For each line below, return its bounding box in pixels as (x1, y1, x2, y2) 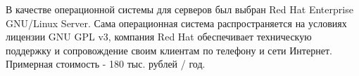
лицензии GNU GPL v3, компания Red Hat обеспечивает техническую (6, 29, 312, 44)
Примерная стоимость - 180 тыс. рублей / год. (6, 56, 206, 71)
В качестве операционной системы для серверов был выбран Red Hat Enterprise (6, 2, 353, 16)
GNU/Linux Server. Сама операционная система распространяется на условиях (6, 15, 347, 30)
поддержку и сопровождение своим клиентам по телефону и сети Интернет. (6, 43, 332, 57)
